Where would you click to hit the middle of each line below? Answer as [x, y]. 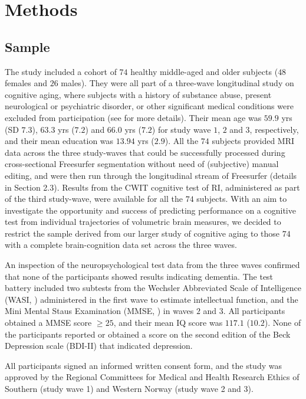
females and [26, 83]
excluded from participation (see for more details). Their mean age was [133, 117]
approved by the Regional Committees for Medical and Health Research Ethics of [152, 377]
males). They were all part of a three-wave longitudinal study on [177, 83]
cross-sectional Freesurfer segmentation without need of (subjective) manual [142, 164]
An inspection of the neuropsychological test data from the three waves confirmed [152, 265]
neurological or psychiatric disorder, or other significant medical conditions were [149, 106]
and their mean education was [59, 141]
